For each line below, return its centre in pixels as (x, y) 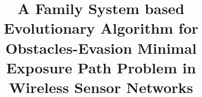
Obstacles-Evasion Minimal (101, 47)
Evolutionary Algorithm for (101, 28)
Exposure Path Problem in (101, 67)
